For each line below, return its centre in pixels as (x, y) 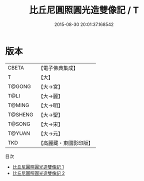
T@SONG (19, 124)
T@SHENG (20, 114)
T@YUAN (19, 133)
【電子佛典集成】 (58, 68)
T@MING (18, 105)
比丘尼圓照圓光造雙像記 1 (38, 167)
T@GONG (19, 86)
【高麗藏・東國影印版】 (66, 143)
